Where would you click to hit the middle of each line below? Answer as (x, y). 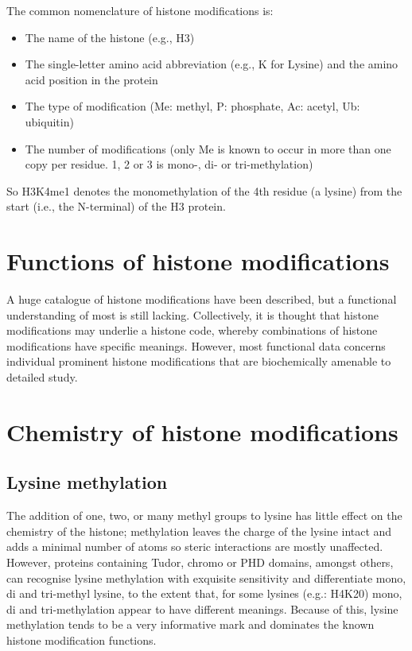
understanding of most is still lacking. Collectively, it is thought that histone (192, 314)
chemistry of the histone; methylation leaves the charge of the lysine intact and (199, 531)
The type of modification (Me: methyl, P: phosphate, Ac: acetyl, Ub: (192, 106)
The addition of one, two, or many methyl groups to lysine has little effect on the (204, 515)
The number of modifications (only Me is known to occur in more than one (208, 148)
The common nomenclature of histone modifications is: (140, 10)
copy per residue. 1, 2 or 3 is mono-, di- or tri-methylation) (169, 164)
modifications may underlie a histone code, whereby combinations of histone (192, 330)
